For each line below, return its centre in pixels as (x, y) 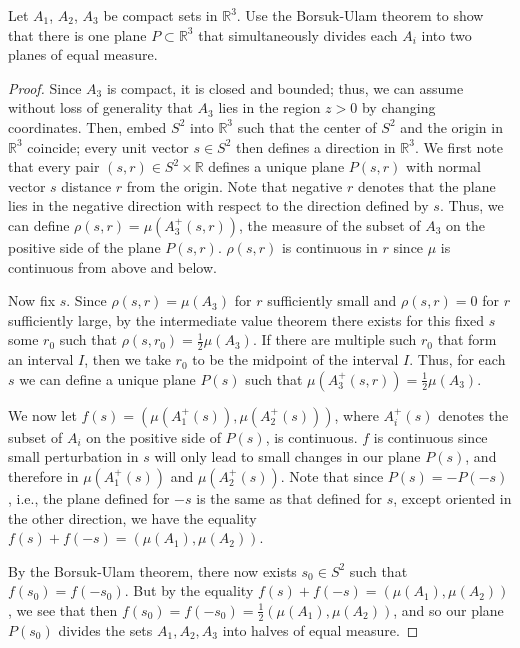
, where (356, 414)
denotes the (473, 414)
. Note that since (332, 475)
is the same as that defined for (289, 497)
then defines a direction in (316, 146)
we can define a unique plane (107, 378)
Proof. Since (45, 87)
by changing (398, 107)
